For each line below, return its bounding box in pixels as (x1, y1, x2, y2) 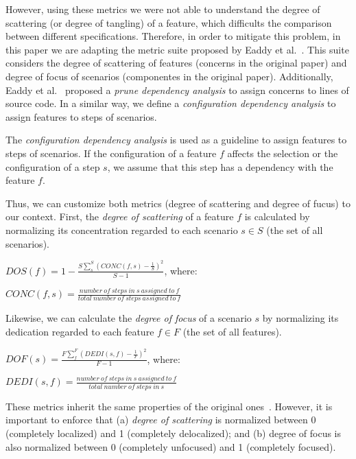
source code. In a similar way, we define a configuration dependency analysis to (5, 96, 336, 110)
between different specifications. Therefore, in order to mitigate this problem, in (5, 29, 341, 43)
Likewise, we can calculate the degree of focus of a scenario (5, 311, 252, 325)
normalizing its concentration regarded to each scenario (5, 222, 238, 237)
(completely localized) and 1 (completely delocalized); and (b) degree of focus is (5, 425, 342, 440)
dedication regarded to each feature (5, 324, 154, 338)
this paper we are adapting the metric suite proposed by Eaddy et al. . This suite (5, 42, 349, 56)
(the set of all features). (182, 324, 282, 338)
